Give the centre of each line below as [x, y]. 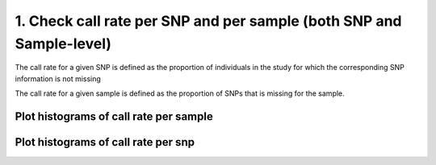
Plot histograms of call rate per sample [114, 116]
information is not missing [58, 78]
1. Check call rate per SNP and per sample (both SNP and [208, 21]
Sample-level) [63, 43]
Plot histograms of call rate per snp [105, 142]
